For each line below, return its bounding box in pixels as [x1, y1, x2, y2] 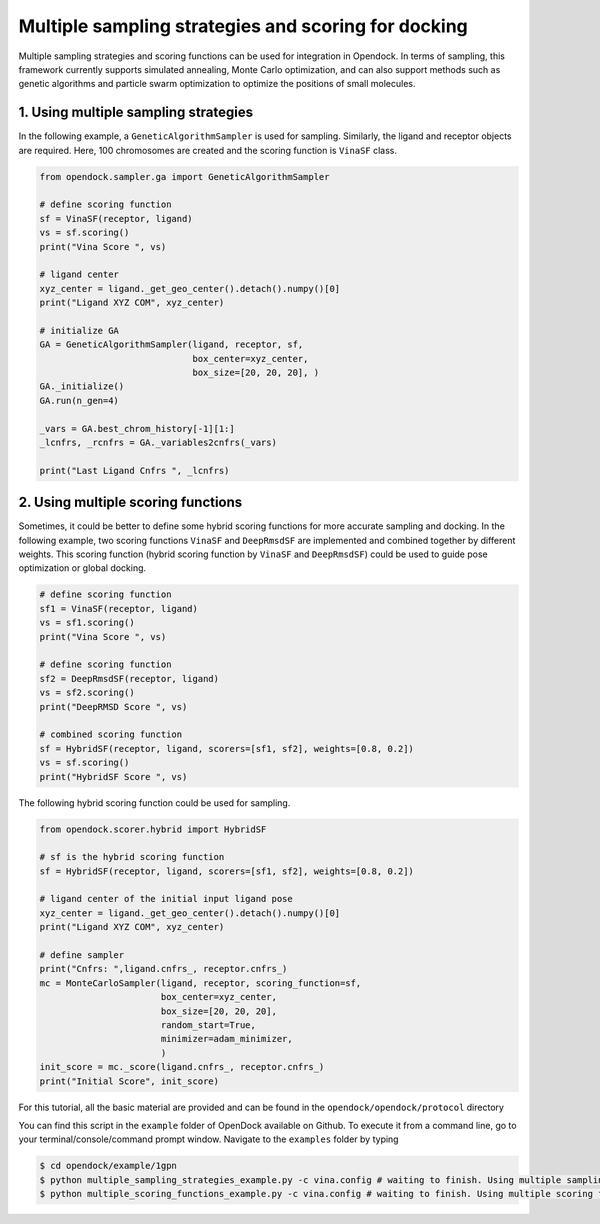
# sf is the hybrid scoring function [39, 851, 225, 863]
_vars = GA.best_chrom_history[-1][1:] [39, 423, 235, 434]
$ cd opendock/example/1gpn [39, 1160, 177, 1172]
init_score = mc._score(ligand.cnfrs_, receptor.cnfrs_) [39, 1061, 325, 1073]
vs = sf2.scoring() [39, 687, 135, 699]
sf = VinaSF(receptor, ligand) [39, 213, 194, 224]
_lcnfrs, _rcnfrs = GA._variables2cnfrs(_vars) [39, 437, 277, 449]
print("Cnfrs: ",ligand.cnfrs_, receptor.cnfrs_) [39, 963, 288, 975]
